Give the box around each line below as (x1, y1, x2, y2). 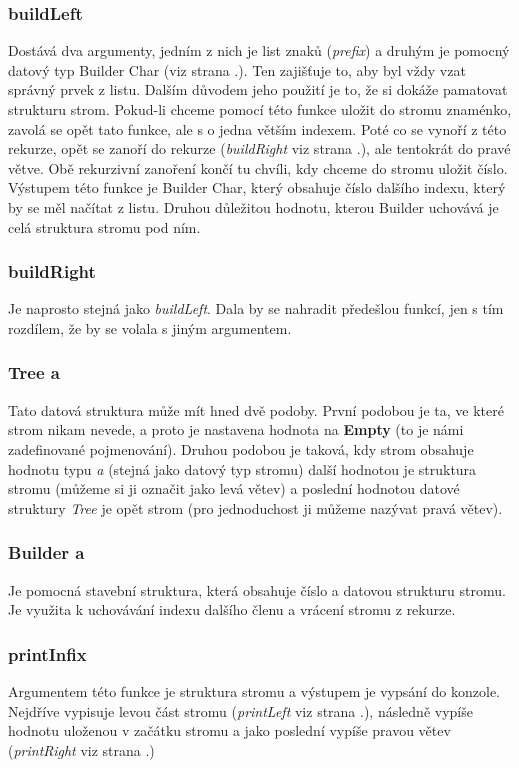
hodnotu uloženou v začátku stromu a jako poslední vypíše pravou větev (8, 720, 451, 741)
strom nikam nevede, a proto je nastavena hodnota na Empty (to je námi (8, 419, 464, 440)
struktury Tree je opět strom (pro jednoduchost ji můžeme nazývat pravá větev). (8, 497, 503, 518)
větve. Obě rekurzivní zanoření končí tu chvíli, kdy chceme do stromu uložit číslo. (8, 157, 508, 178)
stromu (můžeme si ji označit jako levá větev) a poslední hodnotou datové (8, 478, 460, 499)
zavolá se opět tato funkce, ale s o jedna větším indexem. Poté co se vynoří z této (8, 118, 507, 139)
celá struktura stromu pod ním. (8, 216, 201, 237)
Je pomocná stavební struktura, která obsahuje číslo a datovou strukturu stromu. (8, 579, 506, 600)
